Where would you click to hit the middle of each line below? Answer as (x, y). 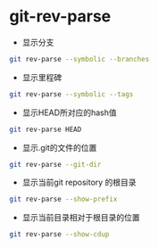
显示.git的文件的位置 (59, 147)
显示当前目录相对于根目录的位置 (81, 218)
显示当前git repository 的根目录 (79, 182)
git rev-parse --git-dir (55, 164)
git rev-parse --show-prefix (63, 199)
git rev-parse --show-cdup (59, 235)
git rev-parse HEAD (46, 129)
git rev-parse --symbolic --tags (71, 94)
